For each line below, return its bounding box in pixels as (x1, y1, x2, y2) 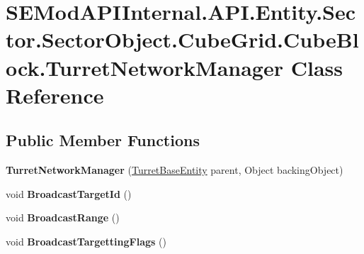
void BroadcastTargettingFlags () (6, 233, 166, 248)
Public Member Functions (6, 129, 200, 151)
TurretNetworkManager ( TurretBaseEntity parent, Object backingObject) (6, 162, 343, 177)
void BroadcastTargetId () (6, 186, 132, 201)
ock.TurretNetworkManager (6, 53, 283, 82)
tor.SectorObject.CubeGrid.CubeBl (6, 25, 359, 54)
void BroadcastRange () (6, 210, 120, 225)
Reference (6, 80, 104, 109)
